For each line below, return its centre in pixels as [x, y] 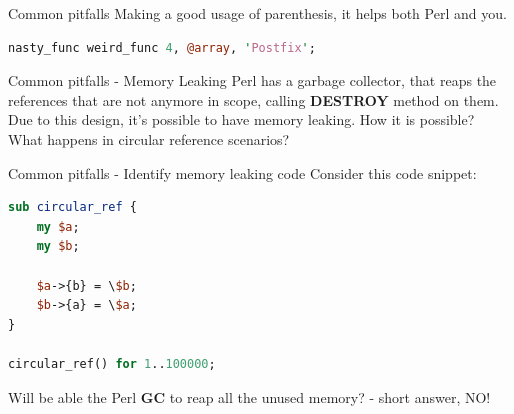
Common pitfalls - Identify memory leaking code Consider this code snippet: [242, 172]
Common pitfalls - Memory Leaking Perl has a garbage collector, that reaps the [252, 80]
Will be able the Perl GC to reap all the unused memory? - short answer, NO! [249, 396]
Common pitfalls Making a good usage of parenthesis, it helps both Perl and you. [257, 13]
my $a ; [58, 226]
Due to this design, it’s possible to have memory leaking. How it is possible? [241, 119]
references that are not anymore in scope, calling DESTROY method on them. [253, 99]
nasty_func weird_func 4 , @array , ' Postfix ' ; [162, 47]
